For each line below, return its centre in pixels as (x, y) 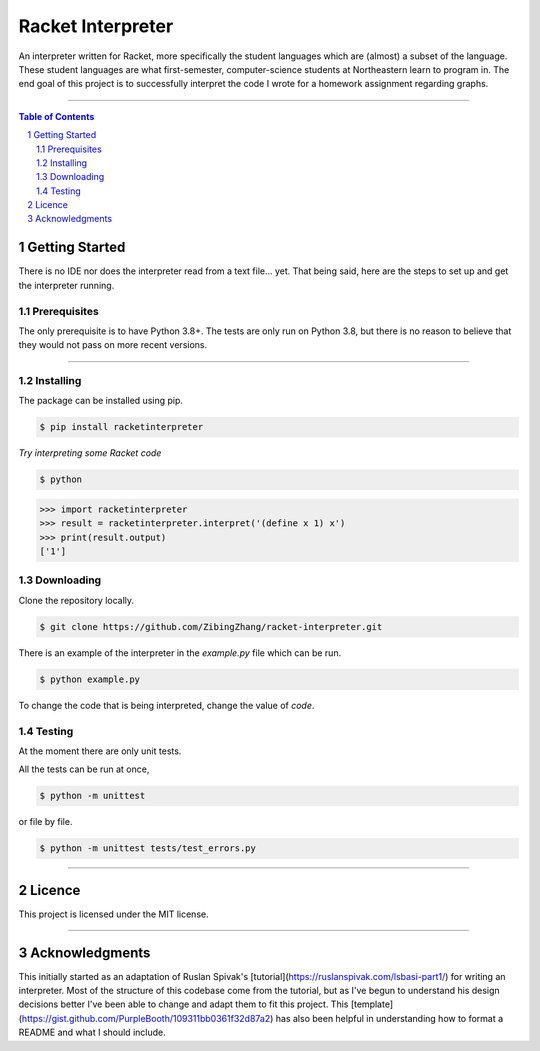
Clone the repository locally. (76, 600)
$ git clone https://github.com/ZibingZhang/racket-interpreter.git (211, 626)
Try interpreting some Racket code (90, 453)
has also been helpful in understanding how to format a (389, 1018)
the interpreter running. (66, 285)
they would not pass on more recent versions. (113, 345)
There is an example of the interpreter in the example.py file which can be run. (180, 652)
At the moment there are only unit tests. (100, 751)
